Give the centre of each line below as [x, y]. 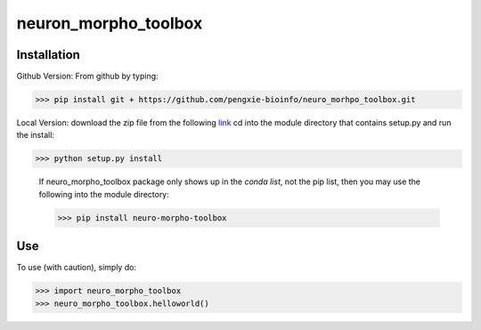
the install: [36, 135]
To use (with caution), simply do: [77, 268]
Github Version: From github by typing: [88, 76]
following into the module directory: [104, 194]
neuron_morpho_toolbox [110, 23]
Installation [48, 55]
